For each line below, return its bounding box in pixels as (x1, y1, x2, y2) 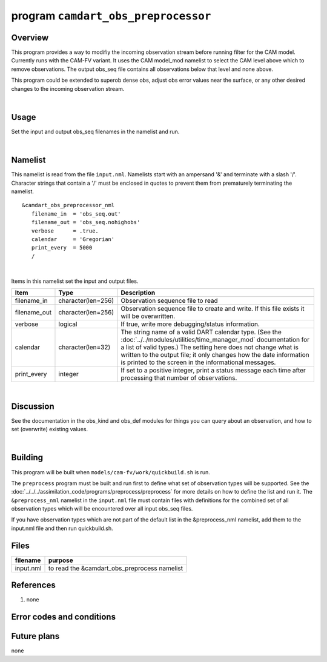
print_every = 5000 (31, 244, 93, 251)
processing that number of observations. (121, 373, 237, 382)
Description (121, 288, 156, 297)
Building (11, 452, 44, 463)
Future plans (11, 631, 60, 641)
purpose (48, 556, 74, 564)
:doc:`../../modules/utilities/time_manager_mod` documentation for (121, 335, 310, 343)
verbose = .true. (31, 227, 99, 234)
